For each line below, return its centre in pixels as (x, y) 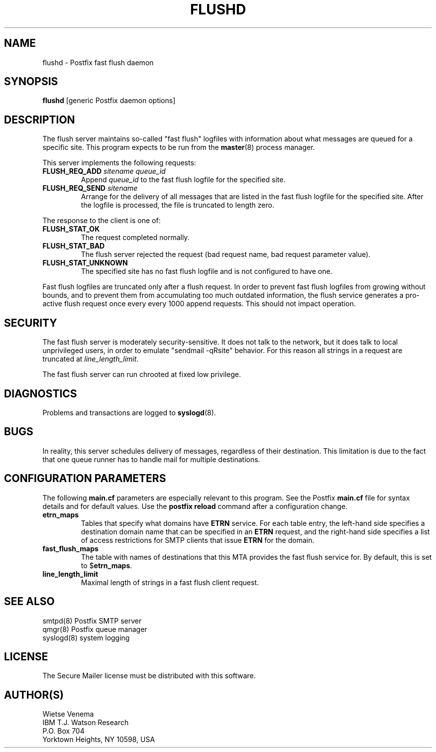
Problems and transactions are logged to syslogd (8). (129, 412)
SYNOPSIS (31, 82)
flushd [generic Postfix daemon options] (109, 101)
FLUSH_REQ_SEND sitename (90, 188)
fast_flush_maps (70, 548)
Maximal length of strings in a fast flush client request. (170, 582)
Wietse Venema (68, 714)
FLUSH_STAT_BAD (74, 246)
